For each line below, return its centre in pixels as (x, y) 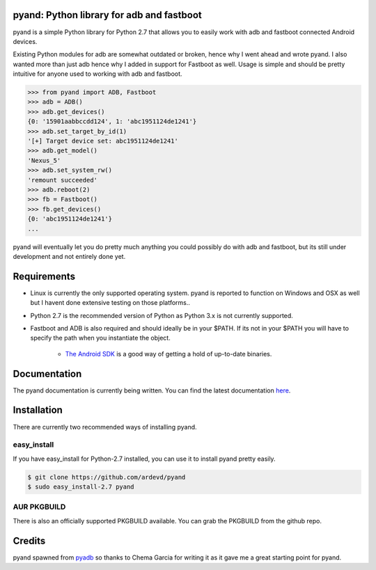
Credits (29, 540)
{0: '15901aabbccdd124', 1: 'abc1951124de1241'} (112, 121)
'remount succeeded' (62, 180)
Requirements (44, 276)
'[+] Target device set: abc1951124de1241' (103, 141)
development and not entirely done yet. (69, 256)
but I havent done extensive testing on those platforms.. (110, 303)
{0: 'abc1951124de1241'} (70, 219)
